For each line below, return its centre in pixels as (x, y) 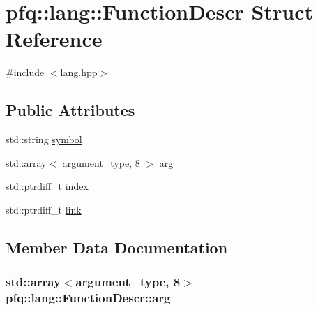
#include (25, 72)
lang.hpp (79, 72)
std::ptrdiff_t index (47, 186)
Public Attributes (70, 110)
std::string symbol (44, 139)
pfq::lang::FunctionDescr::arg (88, 298)
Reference (54, 39)
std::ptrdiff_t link (44, 209)
